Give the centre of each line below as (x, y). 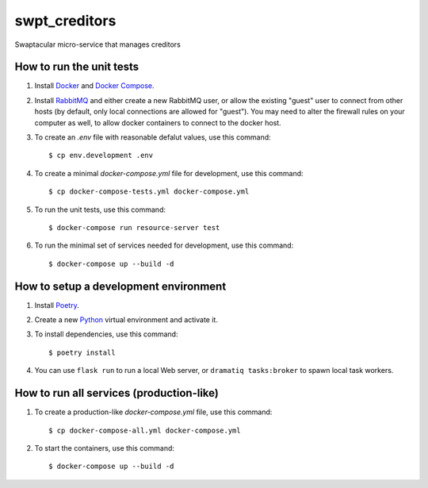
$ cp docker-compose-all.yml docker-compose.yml (145, 430)
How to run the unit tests (76, 67)
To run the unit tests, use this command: (100, 209)
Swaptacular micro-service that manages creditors (98, 44)
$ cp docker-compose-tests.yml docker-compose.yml (149, 192)
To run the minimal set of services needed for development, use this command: (164, 245)
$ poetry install (82, 352)
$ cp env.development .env (101, 156)
